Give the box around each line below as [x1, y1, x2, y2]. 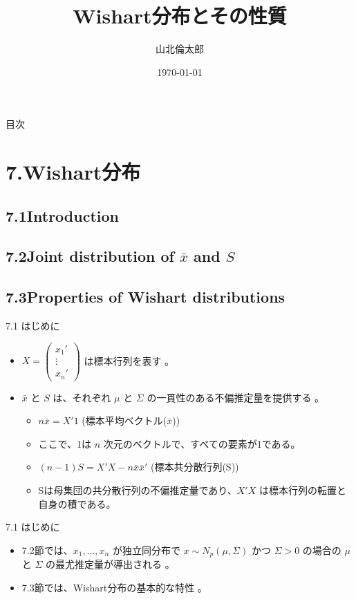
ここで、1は [38, 436, 92, 450]
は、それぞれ [53, 390, 111, 404]
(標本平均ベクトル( [82, 413, 167, 428]
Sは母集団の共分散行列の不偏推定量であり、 [38, 483, 237, 497]
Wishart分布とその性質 [73, 1, 287, 30]
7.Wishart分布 [6, 158, 141, 186]
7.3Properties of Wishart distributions [6, 286, 285, 307]
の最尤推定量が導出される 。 [46, 557, 175, 571]
